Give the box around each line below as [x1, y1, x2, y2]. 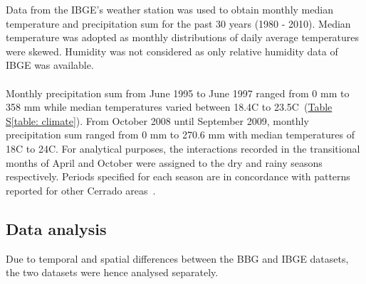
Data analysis [6, 217, 107, 239]
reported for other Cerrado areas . [6, 182, 156, 197]
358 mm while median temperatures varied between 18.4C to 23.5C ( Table [6, 99, 333, 114]
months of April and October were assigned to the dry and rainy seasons [6, 155, 323, 170]
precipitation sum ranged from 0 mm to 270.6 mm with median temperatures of [6, 127, 355, 142]
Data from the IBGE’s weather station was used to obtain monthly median [6, 2, 333, 16]
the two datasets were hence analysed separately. [6, 265, 219, 280]
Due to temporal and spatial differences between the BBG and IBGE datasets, [6, 251, 349, 266]
